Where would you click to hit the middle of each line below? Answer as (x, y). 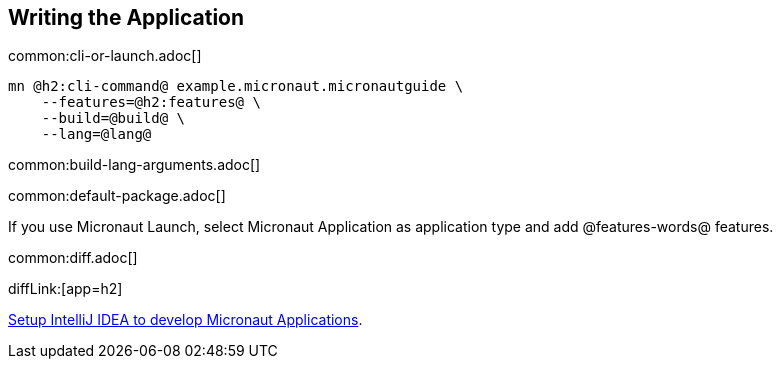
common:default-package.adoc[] (117, 196)
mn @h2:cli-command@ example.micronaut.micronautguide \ (236, 86)
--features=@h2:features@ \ (151, 102)
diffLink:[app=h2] (65, 289)
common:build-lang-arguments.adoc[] (134, 165)
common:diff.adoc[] (73, 258)
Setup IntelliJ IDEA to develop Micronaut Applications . (185, 320)
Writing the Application (126, 17)
